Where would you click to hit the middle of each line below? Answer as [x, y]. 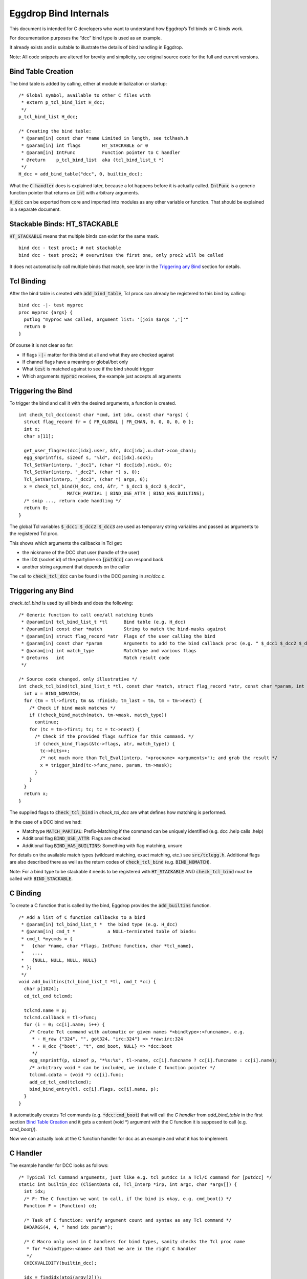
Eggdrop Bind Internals [59, 13]
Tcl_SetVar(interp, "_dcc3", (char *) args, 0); [86, 479]
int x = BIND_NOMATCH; [52, 693]
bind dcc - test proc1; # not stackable [70, 248]
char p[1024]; [41, 989]
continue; [47, 722]
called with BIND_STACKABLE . [41, 879]
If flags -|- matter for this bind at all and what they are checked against [98, 355]
